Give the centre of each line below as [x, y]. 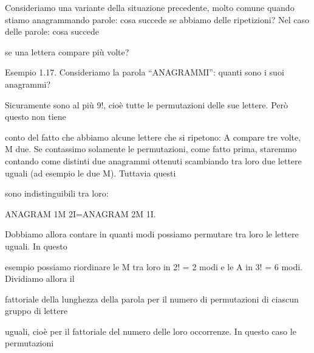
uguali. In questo [36, 246]
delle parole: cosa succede [52, 31]
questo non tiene [36, 117]
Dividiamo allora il [40, 278]
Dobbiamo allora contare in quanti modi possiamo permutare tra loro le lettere [152, 234]
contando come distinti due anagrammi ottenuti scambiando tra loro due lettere [153, 160]
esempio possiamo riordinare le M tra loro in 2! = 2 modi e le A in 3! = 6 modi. [154, 266]
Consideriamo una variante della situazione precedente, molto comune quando [150, 7]
